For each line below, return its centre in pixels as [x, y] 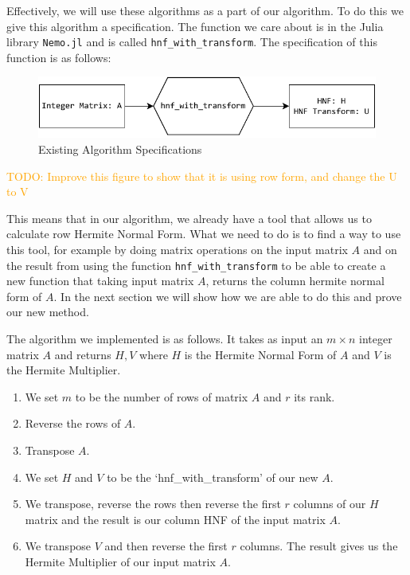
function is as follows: [59, 57]
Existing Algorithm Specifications [120, 149]
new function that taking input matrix [100, 281]
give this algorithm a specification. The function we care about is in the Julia [195, 26]
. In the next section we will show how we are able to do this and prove [228, 296]
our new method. [48, 312]
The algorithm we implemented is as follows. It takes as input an [165, 338]
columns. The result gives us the [319, 546]
